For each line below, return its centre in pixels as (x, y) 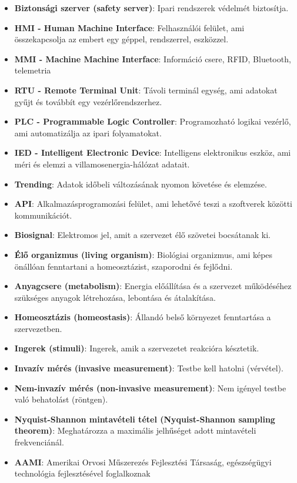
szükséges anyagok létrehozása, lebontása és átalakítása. (115, 297)
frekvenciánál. (39, 442)
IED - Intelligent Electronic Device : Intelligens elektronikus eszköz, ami (153, 152)
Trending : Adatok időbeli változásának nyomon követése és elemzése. (141, 184)
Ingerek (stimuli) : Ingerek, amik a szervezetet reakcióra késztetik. (137, 348)
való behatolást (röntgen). (61, 399)
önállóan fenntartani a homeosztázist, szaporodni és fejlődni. (124, 266)
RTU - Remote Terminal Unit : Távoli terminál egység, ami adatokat (146, 90)
